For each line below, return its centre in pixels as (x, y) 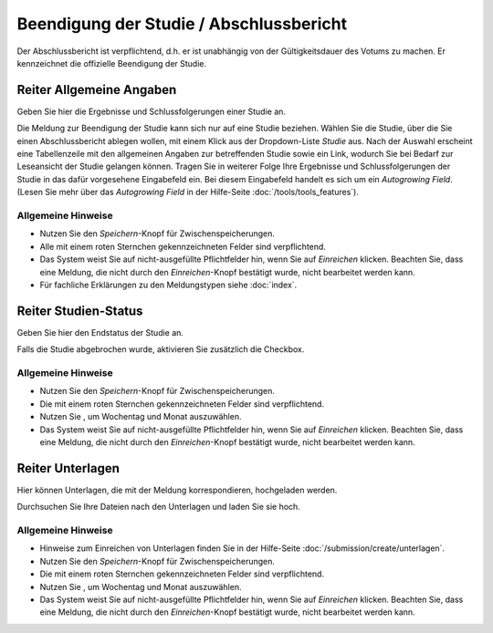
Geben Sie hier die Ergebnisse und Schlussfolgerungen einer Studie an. (152, 111)
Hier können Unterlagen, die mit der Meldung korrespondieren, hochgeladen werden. (177, 490)
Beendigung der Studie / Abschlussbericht (182, 24)
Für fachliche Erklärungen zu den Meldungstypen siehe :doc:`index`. (168, 285)
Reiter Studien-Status (80, 311)
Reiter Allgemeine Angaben (97, 90)
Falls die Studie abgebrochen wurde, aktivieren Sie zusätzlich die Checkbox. (161, 349)
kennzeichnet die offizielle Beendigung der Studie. (112, 63)
